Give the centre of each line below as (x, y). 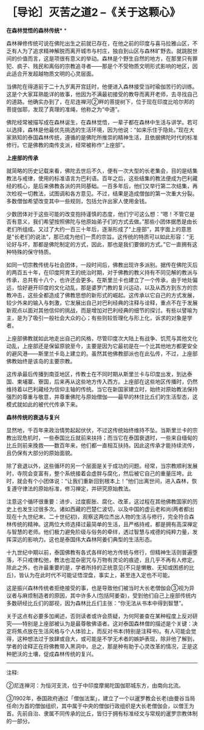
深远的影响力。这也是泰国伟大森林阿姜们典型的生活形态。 (83, 539)
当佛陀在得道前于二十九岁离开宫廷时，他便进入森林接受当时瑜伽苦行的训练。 (102, 86)
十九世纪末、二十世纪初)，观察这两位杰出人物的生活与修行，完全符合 (103, 516)
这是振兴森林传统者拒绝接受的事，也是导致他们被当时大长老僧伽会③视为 (98, 588)
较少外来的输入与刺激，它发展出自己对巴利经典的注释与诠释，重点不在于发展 (102, 302)
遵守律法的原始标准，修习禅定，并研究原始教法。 (73, 488)
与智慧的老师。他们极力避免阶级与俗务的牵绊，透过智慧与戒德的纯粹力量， (99, 532)
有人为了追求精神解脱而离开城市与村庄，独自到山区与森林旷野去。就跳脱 (102, 51)
